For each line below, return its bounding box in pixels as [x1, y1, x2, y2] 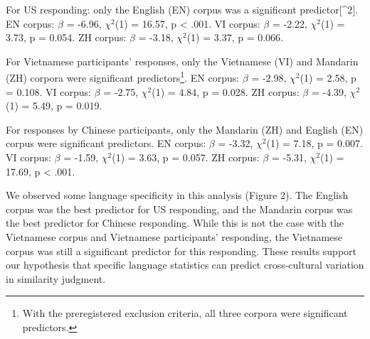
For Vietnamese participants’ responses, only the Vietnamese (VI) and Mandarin [6, 53, 359, 68]
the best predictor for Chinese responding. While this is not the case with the [6, 215, 344, 230]
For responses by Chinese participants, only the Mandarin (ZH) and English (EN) [6, 122, 364, 136]
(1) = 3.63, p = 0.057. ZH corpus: [112, 150, 260, 164]
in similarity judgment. [6, 271, 106, 286]
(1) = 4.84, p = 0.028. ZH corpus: [152, 84, 300, 99]
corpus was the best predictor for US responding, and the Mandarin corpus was [6, 201, 353, 216]
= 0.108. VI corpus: [6, 84, 91, 99]
